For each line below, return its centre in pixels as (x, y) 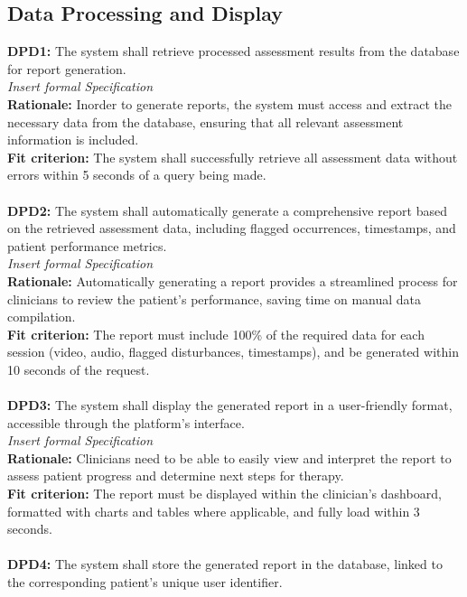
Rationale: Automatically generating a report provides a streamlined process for (233, 280)
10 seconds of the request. (79, 369)
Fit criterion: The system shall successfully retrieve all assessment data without (233, 157)
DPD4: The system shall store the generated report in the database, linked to (225, 564)
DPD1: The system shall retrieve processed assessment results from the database (233, 51)
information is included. (73, 140)
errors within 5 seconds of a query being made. (137, 175)
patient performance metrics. (87, 245)
